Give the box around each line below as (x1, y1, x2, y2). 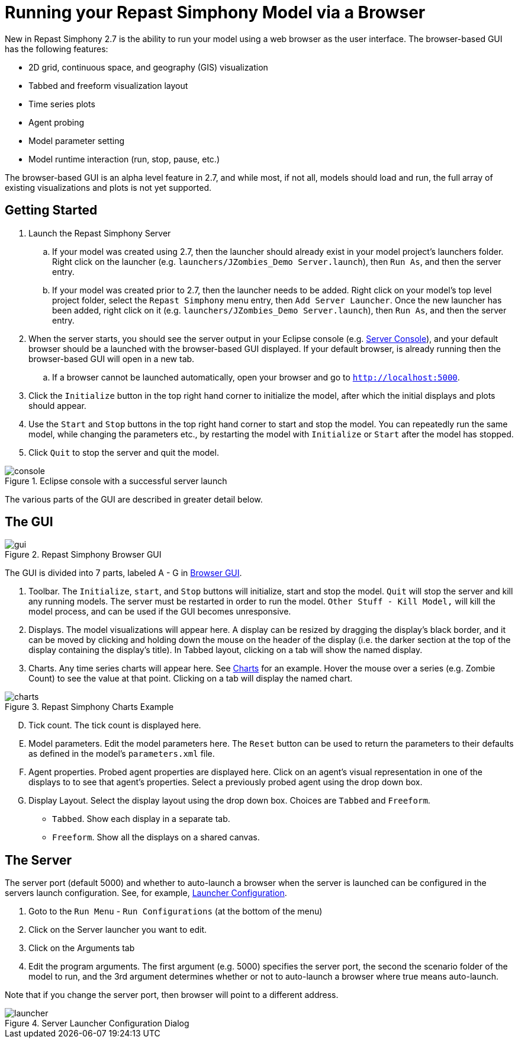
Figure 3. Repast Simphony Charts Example (5, 702, 174, 712)
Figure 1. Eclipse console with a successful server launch (5, 475, 227, 486)
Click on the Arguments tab (28, 943, 135, 954)
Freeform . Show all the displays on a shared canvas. (52, 832, 260, 843)
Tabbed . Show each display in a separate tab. (52, 814, 230, 824)
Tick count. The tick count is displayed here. (28, 720, 201, 731)
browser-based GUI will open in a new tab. (28, 353, 195, 364)
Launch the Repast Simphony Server (28, 228, 171, 238)
